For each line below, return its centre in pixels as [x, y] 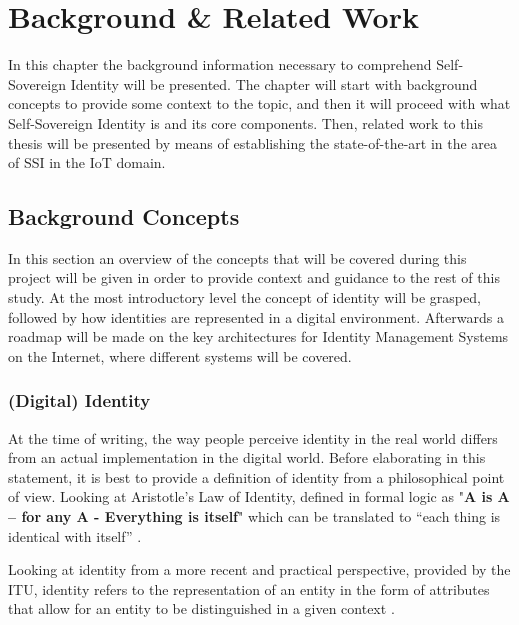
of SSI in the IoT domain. [87, 162]
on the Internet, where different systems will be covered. [180, 355]
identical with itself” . [75, 535]
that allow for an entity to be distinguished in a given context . [201, 608]
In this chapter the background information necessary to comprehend [220, 64]
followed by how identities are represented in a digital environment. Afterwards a [256, 316]
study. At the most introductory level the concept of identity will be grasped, [244, 297]
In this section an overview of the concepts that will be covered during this [237, 257]
